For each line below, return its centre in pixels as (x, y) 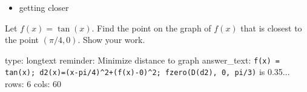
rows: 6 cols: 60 (33, 84)
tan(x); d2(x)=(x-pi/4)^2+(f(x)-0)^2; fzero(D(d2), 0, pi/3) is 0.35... (147, 72)
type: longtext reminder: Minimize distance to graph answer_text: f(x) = (142, 60)
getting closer (44, 7)
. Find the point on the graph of (151, 28)
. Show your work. (111, 40)
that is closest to (271, 28)
